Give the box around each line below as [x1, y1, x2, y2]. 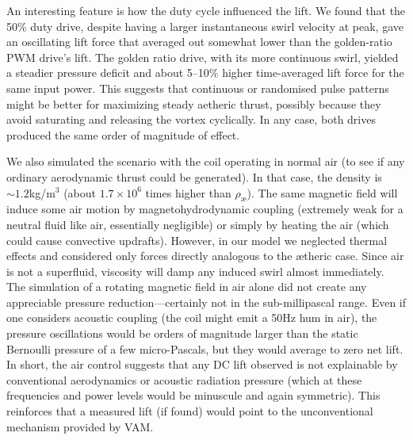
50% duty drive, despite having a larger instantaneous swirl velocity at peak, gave [6, 17, 403, 34]
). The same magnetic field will [247, 184, 398, 201]
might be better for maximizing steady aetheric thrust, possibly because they [6, 95, 381, 112]
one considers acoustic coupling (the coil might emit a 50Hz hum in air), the [6, 309, 377, 326]
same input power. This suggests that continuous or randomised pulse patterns [6, 79, 389, 96]
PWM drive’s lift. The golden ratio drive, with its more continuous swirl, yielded [6, 48, 399, 65]
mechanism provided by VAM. [6, 418, 154, 434]
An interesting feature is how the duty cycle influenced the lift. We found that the [6, 2, 406, 18]
